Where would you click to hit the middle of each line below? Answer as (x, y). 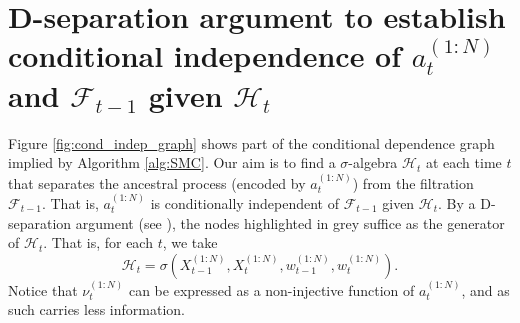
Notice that (43, 289)
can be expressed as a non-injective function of (271, 289)
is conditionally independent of (244, 202)
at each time (463, 162)
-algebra (373, 162)
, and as (485, 289)
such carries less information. (96, 309)
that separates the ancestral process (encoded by (157, 182)
